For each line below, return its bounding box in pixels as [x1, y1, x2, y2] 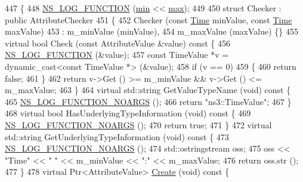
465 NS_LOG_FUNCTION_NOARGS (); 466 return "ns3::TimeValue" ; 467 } [5, 95, 292, 107]
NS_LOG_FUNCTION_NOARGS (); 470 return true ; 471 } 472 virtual [5, 118, 272, 131]
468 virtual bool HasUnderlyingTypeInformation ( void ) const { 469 [5, 107, 251, 119]
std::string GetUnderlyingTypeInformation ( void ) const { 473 [5, 130, 229, 143]
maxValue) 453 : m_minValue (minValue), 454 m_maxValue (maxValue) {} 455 [5, 25, 298, 38]
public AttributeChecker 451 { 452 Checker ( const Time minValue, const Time [5, 13, 292, 26]
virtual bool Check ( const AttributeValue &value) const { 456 [5, 36, 230, 49]
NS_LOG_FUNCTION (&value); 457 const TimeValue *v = [5, 48, 229, 61]
